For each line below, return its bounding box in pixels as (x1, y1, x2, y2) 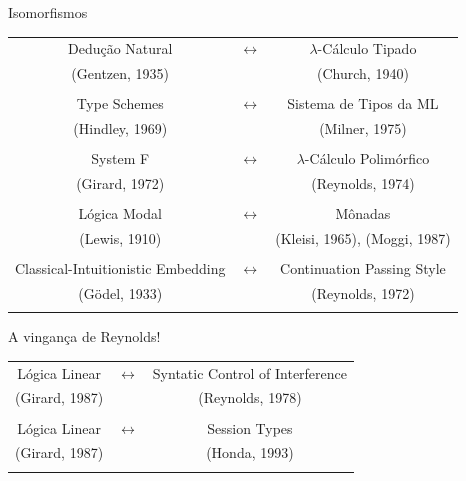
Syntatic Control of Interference (152, 362, 348, 383)
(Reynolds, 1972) (311, 282, 415, 303)
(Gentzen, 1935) (71, 63, 170, 84)
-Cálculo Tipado (317, 38, 417, 59)
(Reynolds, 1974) (311, 173, 415, 194)
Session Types (207, 417, 293, 438)
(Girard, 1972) (76, 173, 165, 194)
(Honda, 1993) (206, 442, 294, 463)
